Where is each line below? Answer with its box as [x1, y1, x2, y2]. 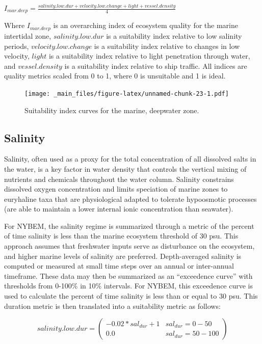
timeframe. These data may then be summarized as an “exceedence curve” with [4, 270, 253, 281]
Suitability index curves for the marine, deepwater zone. [24, 104, 199, 115]
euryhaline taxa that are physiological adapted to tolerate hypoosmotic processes [4, 193, 257, 204]
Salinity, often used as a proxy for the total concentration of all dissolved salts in [4, 153, 256, 164]
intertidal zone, [4, 30, 51, 41]
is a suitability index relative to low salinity [106, 30, 242, 41]
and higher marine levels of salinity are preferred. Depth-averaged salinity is [4, 250, 242, 261]
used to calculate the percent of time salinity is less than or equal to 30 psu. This [4, 290, 258, 301]
